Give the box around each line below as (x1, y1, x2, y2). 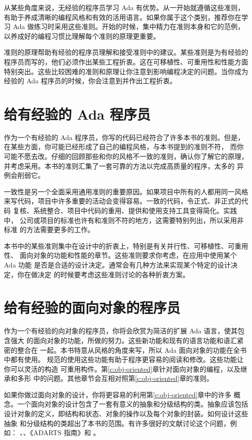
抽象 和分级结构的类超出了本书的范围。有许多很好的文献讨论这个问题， (4, 418, 230, 428)
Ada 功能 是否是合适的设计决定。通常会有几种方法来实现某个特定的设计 (4, 260, 231, 269)
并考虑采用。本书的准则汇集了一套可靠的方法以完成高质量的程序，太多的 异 (4, 160, 244, 171)
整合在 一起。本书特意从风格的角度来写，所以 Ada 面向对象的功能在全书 (17, 345, 247, 355)
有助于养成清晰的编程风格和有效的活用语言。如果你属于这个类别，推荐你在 (4, 12, 241, 22)
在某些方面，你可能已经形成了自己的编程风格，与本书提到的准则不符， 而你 (4, 141, 244, 152)
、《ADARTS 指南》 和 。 (23, 427, 100, 438)
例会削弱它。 (4, 170, 45, 180)
